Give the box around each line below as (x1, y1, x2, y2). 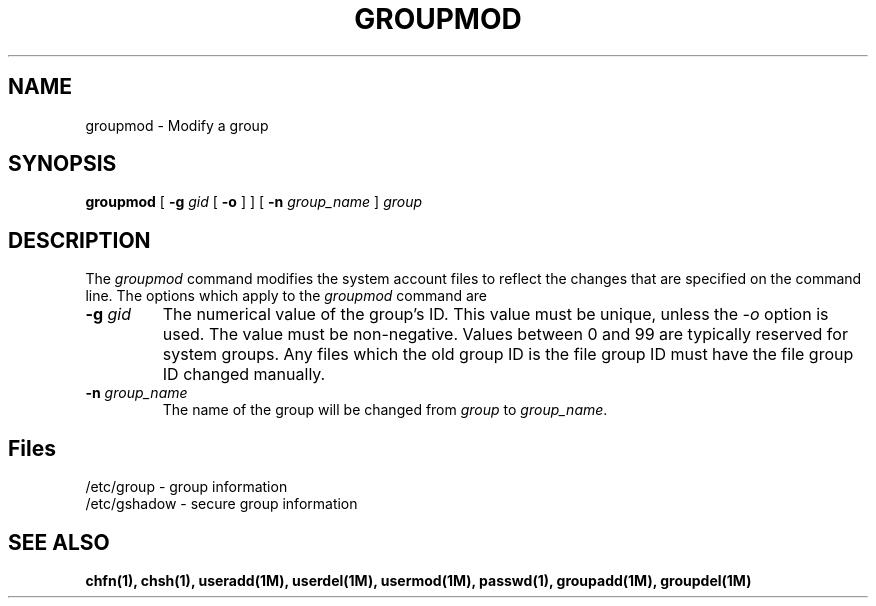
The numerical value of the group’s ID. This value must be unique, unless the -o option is (162, 304, 829, 325)
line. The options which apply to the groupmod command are (85, 287, 487, 305)
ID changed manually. (162, 364, 326, 385)
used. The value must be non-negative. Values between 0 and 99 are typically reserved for (162, 324, 848, 345)
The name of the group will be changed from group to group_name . (162, 401, 608, 419)
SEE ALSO (8, 529, 110, 555)
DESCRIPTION (8, 227, 151, 253)
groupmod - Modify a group (85, 116, 269, 134)
